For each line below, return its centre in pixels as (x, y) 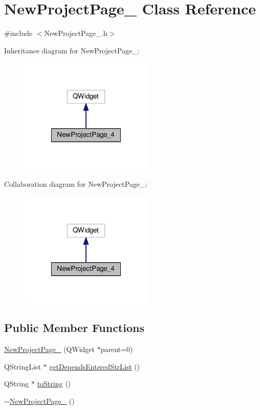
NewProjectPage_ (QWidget (49, 349)
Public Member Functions (74, 328)
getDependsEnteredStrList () (95, 366)
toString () (54, 384)
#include (18, 33)
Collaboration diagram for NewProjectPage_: (76, 183)
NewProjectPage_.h (76, 33)
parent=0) (117, 349)
